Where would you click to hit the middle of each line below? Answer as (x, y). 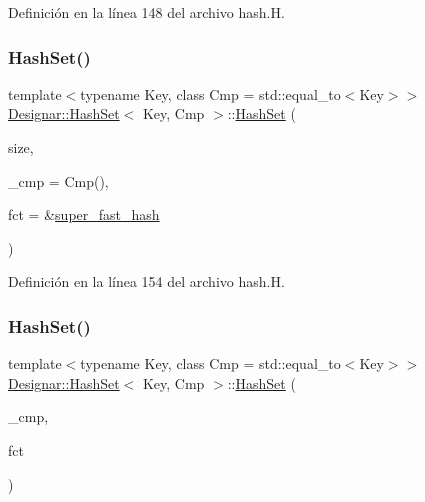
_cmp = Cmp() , (58, 180)
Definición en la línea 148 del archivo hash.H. (146, 12)
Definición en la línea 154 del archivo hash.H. (146, 281)
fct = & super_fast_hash (84, 214)
